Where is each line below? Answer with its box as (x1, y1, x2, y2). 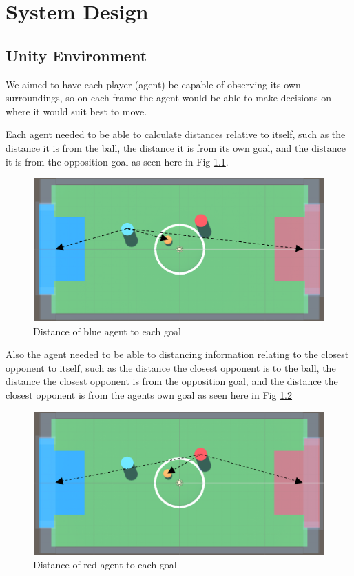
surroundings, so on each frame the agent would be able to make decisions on (6, 90, 331, 105)
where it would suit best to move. (6, 103, 147, 118)
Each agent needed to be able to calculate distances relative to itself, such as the (6, 127, 346, 141)
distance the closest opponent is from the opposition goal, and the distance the (6, 374, 338, 388)
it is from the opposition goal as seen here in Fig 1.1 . (6, 154, 229, 168)
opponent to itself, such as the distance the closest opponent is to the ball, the (6, 360, 336, 375)
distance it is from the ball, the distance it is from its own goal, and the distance (6, 140, 346, 155)
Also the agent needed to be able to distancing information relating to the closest (6, 347, 349, 361)
